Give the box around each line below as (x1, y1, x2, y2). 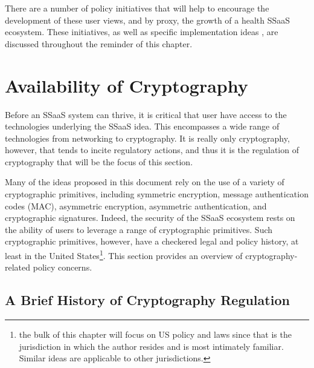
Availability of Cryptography (5, 73, 248, 97)
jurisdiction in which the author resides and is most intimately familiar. (19, 340, 284, 352)
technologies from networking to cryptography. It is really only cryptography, (5, 131, 290, 144)
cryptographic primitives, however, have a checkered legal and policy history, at (5, 235, 299, 248)
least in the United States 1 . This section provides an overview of (5, 248, 243, 261)
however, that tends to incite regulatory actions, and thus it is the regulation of (5, 143, 299, 156)
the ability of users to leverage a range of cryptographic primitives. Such (5, 223, 273, 235)
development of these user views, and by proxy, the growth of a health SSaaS (5, 13, 290, 26)
